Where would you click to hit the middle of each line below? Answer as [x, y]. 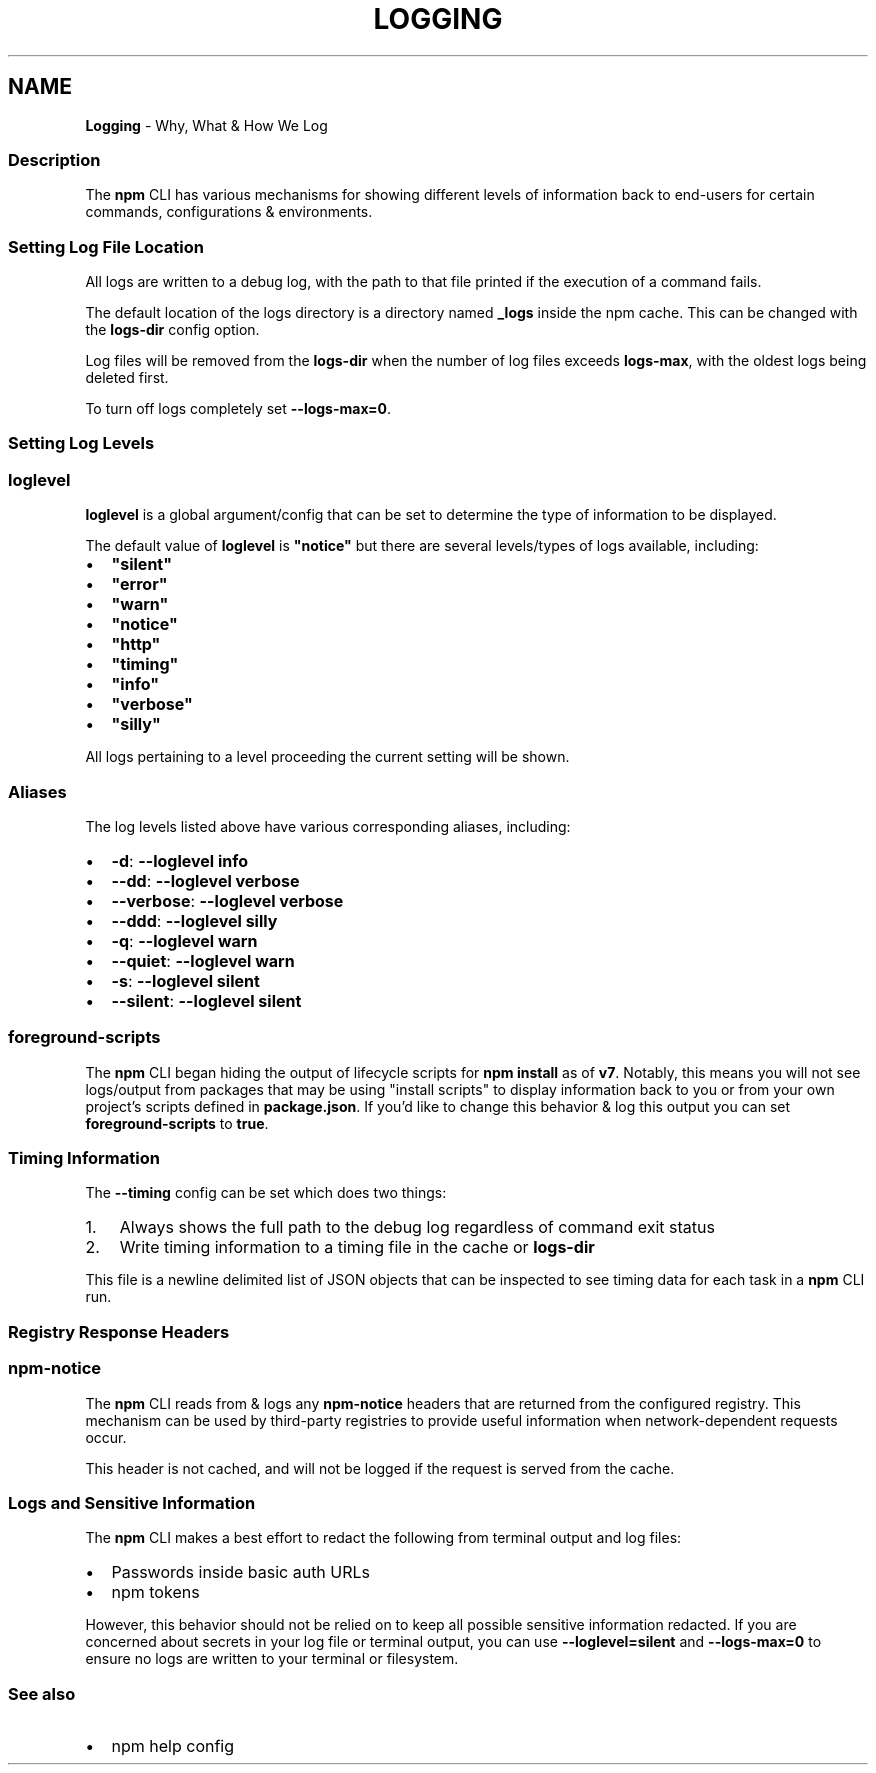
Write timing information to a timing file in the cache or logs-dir [357, 1247]
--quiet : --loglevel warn [203, 960]
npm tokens [155, 1592]
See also [42, 1693]
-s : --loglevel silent [185, 980]
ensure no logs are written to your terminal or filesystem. [272, 1659]
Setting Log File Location [106, 246]
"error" [139, 584]
